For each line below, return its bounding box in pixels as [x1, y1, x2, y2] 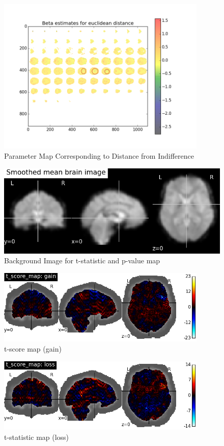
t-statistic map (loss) [4, 431, 69, 442]
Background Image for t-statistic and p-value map [4, 255, 160, 266]
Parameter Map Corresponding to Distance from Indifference [4, 151, 194, 161]
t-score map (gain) [4, 343, 62, 354]
